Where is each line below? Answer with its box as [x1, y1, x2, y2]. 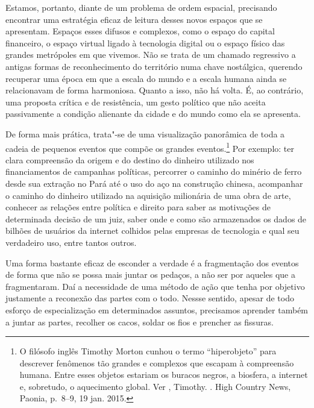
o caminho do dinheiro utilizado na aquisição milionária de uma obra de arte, [5, 189, 291, 201]
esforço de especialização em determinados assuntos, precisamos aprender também [5, 303, 309, 316]
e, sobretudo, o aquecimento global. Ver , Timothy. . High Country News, [19, 380, 291, 392]
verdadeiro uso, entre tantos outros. [5, 236, 137, 248]
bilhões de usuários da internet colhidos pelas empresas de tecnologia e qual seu [5, 224, 300, 237]
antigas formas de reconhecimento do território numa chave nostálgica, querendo [5, 60, 303, 72]
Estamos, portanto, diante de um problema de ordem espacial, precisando [5, 1, 277, 13]
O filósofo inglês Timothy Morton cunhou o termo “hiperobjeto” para [19, 345, 277, 357]
